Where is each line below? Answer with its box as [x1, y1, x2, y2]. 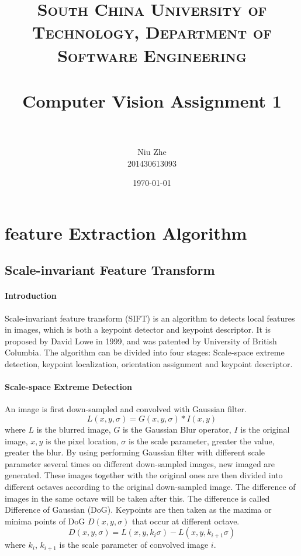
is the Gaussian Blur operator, [122, 423, 231, 435]
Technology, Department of [32, 20, 272, 44]
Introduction [5, 289, 57, 302]
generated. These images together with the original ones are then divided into [5, 469, 283, 481]
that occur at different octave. [132, 514, 240, 527]
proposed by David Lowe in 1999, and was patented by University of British [5, 334, 277, 347]
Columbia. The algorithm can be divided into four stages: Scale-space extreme [5, 346, 285, 358]
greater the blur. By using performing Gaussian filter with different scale [5, 446, 265, 458]
